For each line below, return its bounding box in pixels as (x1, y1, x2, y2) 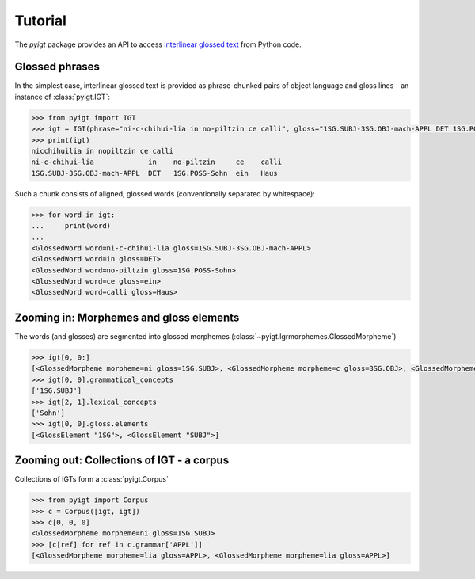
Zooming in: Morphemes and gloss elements (14, 310, 240, 324)
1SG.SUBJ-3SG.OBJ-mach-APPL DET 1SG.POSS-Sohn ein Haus (31, 169, 278, 177)
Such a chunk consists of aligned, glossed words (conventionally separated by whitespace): (14, 189, 316, 198)
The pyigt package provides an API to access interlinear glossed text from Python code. (14, 40, 302, 49)
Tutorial (14, 12, 67, 29)
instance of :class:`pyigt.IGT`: (14, 92, 111, 101)
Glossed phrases (14, 60, 101, 74)
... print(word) (31, 222, 111, 230)
